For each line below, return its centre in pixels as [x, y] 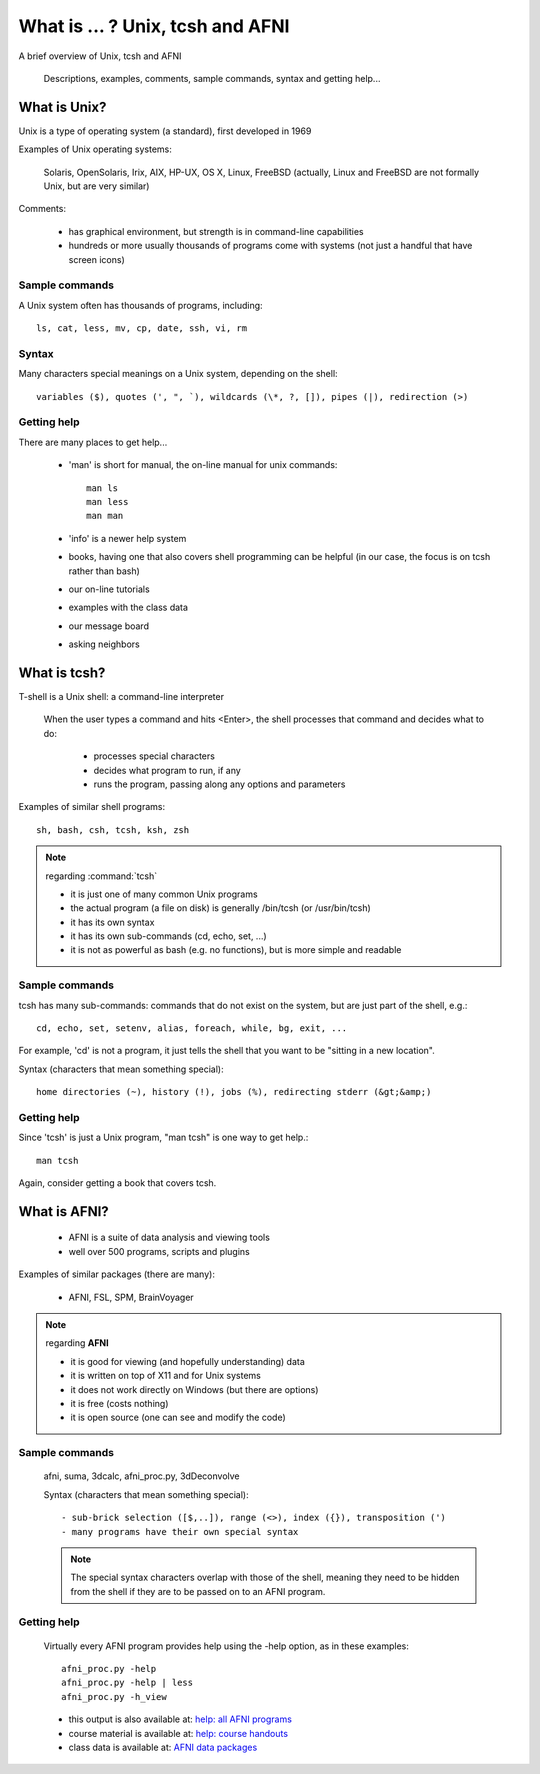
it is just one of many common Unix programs [164, 894]
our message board [109, 626]
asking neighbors [104, 644]
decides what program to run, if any [167, 770]
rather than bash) [104, 571]
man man [105, 516]
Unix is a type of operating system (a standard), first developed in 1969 [165, 131]
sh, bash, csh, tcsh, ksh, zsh [113, 829]
